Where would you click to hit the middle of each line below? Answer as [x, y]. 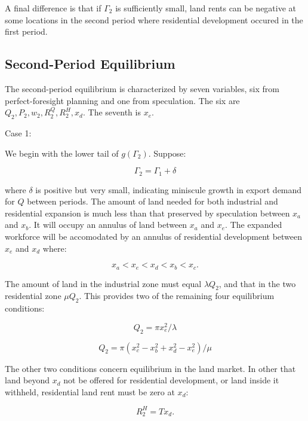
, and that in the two [257, 283]
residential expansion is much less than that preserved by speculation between [147, 213]
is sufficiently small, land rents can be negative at [206, 8]
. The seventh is [112, 112]
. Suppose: [167, 153]
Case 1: [18, 132]
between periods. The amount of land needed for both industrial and [153, 201]
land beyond [27, 380]
